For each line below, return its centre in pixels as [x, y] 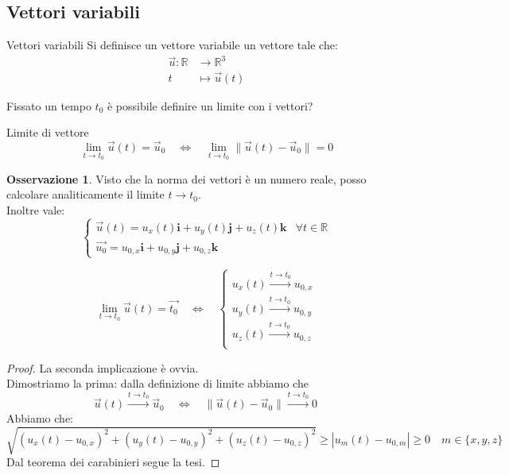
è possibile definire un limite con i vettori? [210, 105]
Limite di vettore [48, 132]
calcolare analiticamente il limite [85, 194]
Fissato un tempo [49, 105]
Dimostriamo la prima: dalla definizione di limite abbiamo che [157, 383]
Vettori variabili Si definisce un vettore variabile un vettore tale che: [172, 45]
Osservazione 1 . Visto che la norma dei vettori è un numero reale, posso [187, 178]
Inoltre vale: [36, 209]
